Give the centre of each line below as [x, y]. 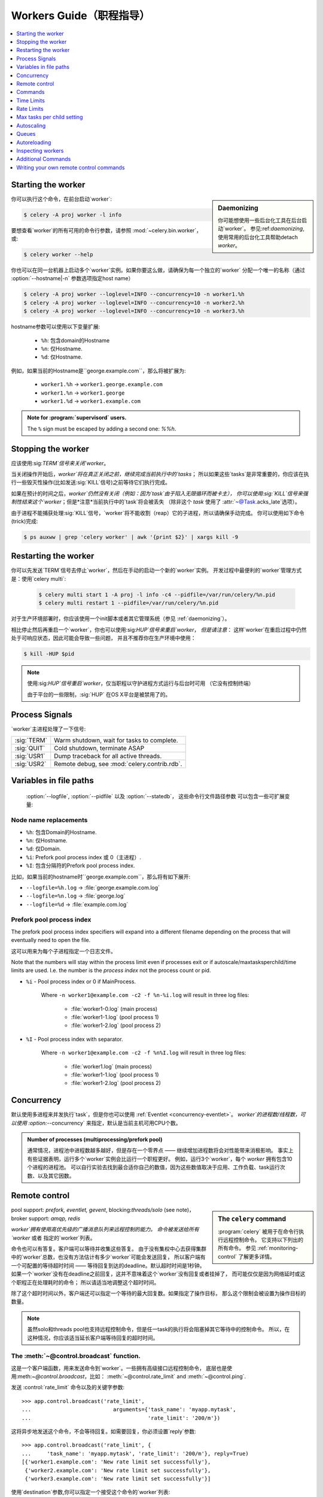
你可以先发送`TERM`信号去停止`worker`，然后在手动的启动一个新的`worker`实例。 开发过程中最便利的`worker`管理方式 [156, 570]
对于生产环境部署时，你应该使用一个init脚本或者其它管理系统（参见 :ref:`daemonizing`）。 [121, 619]
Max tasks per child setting [50, 117]
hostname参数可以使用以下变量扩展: [56, 327]
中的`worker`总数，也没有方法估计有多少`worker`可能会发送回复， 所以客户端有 [108, 1257]
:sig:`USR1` [30, 756]
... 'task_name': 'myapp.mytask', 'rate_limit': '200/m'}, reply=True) [135, 1453]
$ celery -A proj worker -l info [73, 215]
